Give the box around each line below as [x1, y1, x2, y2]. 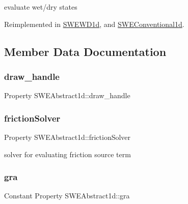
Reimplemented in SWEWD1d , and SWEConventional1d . [4, 18, 184, 29]
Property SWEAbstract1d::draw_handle [4, 90, 130, 101]
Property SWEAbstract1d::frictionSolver [4, 132, 131, 142]
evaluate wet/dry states [4, 2, 77, 12]
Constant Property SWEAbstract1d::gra [4, 190, 130, 201]
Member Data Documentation [4, 43, 167, 59]
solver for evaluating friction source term [4, 149, 131, 159]
